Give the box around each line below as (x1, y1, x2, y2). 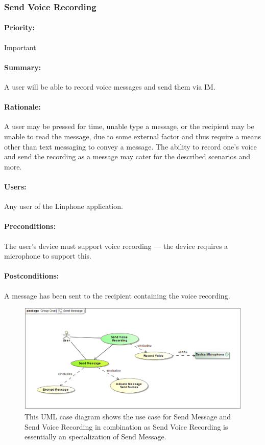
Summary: (4, 61, 41, 72)
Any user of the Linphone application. (4, 201, 123, 211)
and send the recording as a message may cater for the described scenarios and (4, 151, 251, 162)
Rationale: (4, 101, 41, 112)
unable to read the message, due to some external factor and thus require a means (4, 131, 261, 142)
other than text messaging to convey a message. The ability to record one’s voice (4, 141, 257, 152)
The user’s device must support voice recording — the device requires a (4, 240, 228, 251)
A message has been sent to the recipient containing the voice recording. (4, 290, 230, 301)
